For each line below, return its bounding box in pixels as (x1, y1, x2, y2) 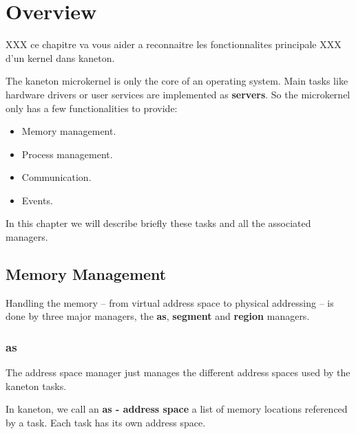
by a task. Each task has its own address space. (6, 415, 206, 430)
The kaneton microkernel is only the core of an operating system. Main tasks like (6, 74, 348, 88)
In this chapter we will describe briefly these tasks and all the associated (6, 216, 311, 230)
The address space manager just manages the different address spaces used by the (6, 365, 350, 380)
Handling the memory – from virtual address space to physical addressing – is (6, 295, 334, 310)
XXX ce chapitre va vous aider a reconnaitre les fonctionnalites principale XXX (6, 37, 342, 52)
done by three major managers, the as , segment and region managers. (6, 309, 310, 323)
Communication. (21, 170, 92, 184)
